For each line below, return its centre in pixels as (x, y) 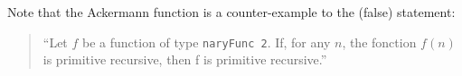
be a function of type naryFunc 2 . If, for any (207, 42)
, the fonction (379, 42)
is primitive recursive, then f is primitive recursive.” (185, 59)
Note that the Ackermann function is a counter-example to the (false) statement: (231, 12)
